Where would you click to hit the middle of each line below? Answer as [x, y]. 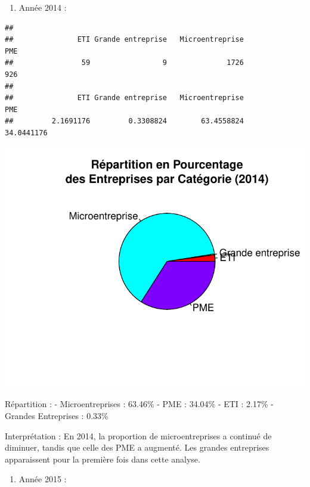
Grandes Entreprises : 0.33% [57, 415]
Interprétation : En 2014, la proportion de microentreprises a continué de [138, 435]
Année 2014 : [43, 7]
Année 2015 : [43, 479]
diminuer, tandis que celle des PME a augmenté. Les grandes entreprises [137, 447]
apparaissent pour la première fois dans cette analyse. [103, 459]
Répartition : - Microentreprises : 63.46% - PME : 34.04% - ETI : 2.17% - [139, 404]
